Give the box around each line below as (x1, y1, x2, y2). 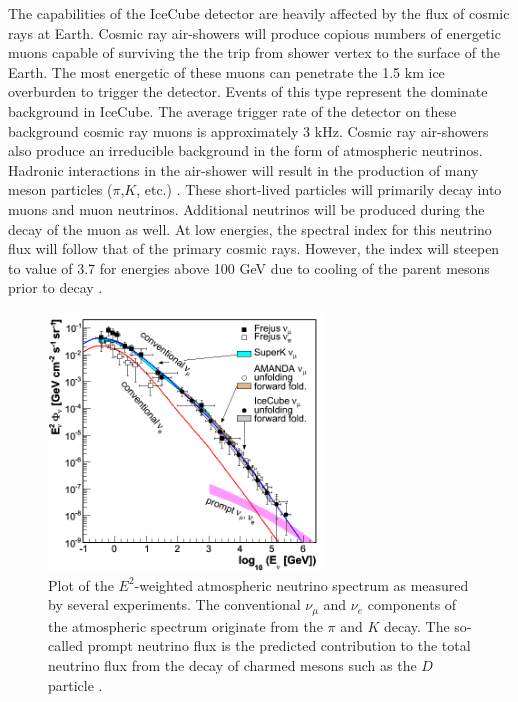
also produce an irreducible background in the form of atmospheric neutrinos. (8, 140, 483, 161)
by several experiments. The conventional (48, 594, 301, 615)
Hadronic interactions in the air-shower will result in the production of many (8, 159, 479, 180)
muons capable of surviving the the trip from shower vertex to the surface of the (8, 42, 501, 63)
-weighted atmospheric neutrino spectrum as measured (134, 574, 469, 595)
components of (367, 594, 457, 615)
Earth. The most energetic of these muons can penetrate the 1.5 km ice (8, 61, 445, 82)
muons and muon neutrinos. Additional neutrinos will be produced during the (8, 198, 485, 219)
